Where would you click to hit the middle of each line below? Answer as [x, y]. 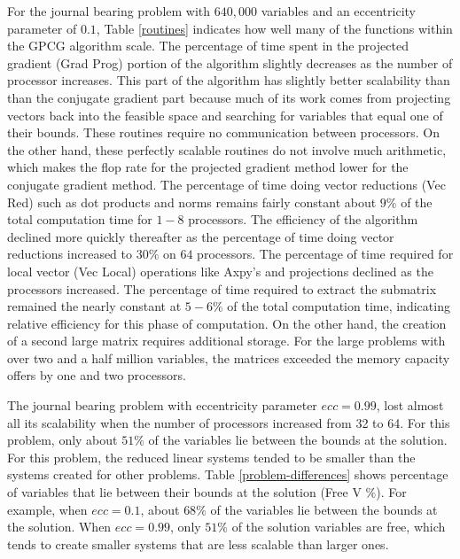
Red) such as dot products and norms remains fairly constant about [192, 202]
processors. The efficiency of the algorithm [303, 219]
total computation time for [80, 219]
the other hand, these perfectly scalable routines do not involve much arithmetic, [227, 149]
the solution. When [59, 527]
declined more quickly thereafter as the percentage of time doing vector [201, 236]
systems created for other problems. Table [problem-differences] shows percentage [228, 474]
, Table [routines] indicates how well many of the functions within [274, 28]
